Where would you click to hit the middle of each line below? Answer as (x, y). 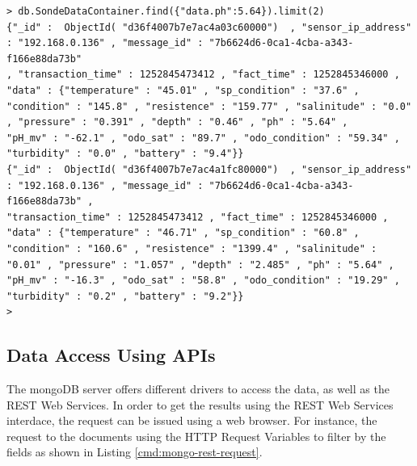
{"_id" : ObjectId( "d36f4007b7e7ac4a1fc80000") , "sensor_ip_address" (209, 169)
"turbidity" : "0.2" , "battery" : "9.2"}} (125, 296)
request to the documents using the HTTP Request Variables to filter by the (196, 436)
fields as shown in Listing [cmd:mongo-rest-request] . (135, 452)
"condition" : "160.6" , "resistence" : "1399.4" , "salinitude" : (192, 248)
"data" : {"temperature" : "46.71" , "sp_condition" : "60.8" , (183, 233)
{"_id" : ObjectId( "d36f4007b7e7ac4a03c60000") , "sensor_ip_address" (209, 27)
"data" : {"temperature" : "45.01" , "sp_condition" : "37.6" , (183, 90)
